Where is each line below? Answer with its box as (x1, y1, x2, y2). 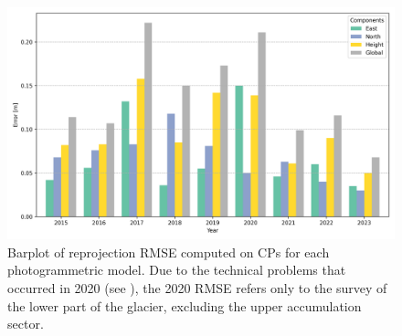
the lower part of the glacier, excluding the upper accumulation (7, 296, 362, 315)
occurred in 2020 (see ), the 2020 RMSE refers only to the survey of (7, 278, 387, 298)
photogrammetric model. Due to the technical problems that (7, 260, 346, 279)
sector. (7, 314, 44, 333)
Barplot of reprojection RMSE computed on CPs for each (7, 242, 330, 261)
